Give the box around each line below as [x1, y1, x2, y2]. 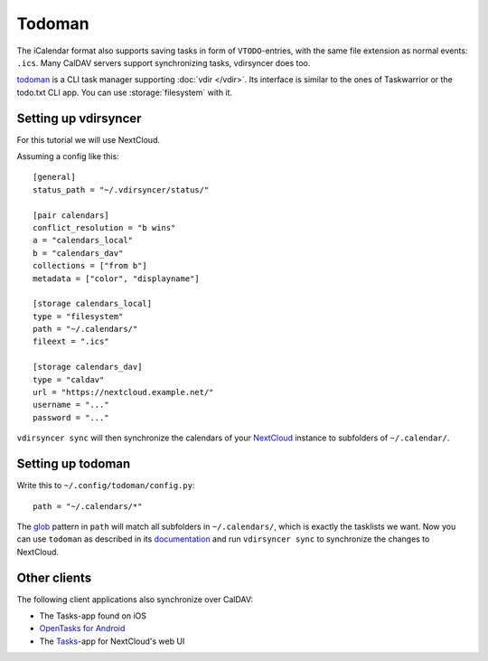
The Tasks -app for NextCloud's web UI [39, 636, 185, 647]
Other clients [16, 570, 92, 585]
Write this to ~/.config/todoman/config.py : [16, 480, 195, 491]
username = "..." [33, 400, 109, 411]
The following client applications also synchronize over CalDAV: [16, 593, 253, 605]
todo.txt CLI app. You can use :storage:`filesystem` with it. [16, 87, 233, 98]
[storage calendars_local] [33, 298, 153, 309]
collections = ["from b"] [33, 260, 148, 271]
